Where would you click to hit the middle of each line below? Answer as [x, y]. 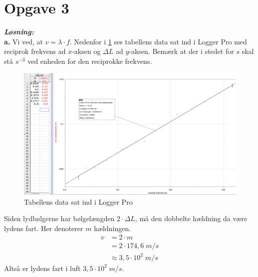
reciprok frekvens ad [35, 51]
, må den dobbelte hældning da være [191, 218]
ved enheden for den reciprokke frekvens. [90, 61]
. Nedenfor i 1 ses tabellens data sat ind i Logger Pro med [158, 41]
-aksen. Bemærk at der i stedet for [181, 51]
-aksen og [86, 51]
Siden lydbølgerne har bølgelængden [59, 218]
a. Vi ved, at [24, 41]
